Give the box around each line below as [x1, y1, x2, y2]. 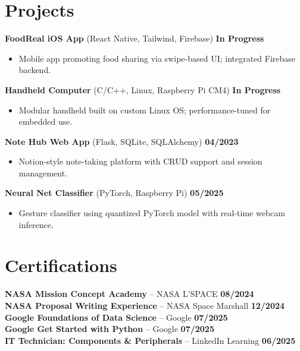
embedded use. [18, 115, 73, 128]
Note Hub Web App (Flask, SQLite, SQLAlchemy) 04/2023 [5, 135, 239, 147]
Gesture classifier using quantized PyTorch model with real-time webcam [18, 207, 285, 219]
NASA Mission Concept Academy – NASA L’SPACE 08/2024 [5, 287, 254, 300]
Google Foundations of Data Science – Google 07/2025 [5, 311, 228, 323]
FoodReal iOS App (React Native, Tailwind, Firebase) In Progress [5, 32, 264, 45]
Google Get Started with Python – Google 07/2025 [5, 322, 214, 335]
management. [18, 166, 68, 179]
